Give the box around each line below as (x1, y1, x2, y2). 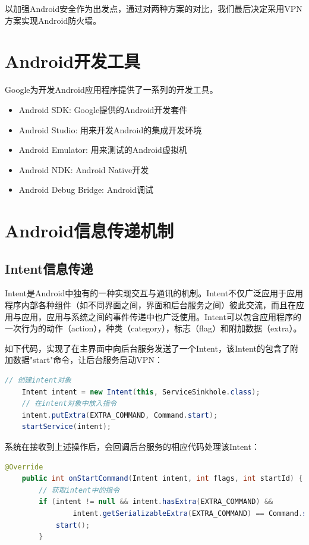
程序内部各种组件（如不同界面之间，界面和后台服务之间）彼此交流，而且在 (5, 299, 296, 311)
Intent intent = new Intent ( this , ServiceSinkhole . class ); (21, 387, 260, 396)
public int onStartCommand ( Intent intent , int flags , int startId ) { (21, 474, 303, 483)
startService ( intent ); (21, 422, 111, 431)
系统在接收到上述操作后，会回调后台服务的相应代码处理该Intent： (5, 440, 260, 452)
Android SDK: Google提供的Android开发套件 (18, 103, 188, 115)
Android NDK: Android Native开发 (18, 163, 149, 176)
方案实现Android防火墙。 (5, 14, 102, 26)
